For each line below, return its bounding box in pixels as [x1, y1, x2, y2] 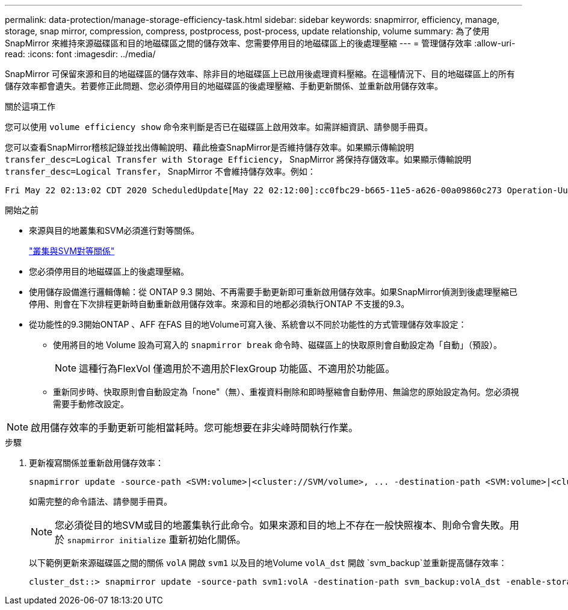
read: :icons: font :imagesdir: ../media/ [5, 49, 156, 59]
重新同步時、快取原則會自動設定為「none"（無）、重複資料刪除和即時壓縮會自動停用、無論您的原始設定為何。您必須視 [53, 387, 519, 397]
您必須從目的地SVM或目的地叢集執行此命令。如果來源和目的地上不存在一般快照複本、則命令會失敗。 [55, 519, 510, 531]
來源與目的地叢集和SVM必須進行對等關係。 [29, 225, 200, 235]
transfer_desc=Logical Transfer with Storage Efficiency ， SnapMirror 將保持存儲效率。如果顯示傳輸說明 [5, 154, 471, 164]
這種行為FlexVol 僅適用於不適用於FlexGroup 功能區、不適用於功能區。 [79, 363, 395, 375]
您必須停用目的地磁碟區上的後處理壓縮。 [29, 266, 189, 276]
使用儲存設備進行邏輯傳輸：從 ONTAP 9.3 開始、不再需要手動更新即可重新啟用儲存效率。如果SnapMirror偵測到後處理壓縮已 [29, 287, 518, 297]
